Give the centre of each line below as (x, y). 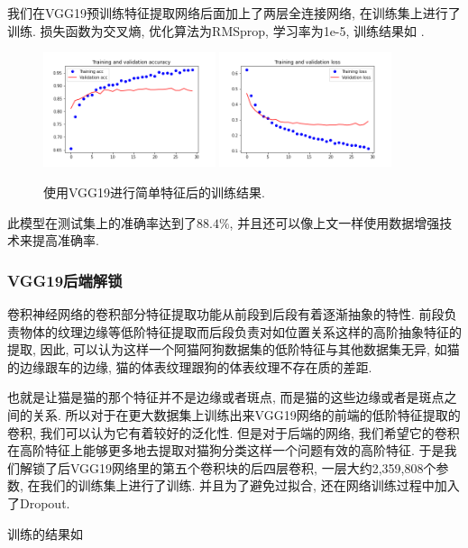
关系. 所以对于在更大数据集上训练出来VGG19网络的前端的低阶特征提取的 (246, 414)
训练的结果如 (45, 533)
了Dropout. (39, 502)
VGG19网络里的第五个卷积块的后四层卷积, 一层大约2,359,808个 (253, 467)
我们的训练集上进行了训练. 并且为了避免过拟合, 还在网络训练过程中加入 (250, 485)
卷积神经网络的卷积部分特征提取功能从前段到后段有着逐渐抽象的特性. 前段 (226, 313)
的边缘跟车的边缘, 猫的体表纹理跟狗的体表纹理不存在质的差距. (190, 366)
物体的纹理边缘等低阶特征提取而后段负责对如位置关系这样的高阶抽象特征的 (240, 331)
